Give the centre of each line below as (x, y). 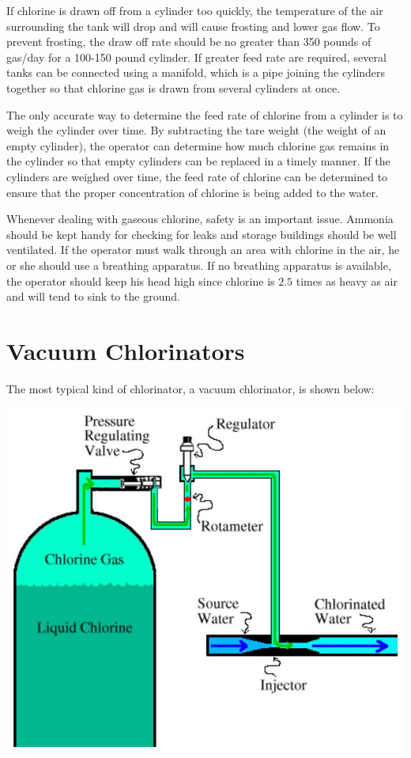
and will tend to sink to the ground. (93, 296)
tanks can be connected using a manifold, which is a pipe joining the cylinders (196, 72)
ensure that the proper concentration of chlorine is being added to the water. (192, 192)
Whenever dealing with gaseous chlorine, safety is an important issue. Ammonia (200, 219)
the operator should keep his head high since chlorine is (141, 280)
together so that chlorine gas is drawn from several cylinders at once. (173, 87)
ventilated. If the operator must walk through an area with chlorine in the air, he (203, 250)
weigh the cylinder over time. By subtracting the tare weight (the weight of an (196, 130)
